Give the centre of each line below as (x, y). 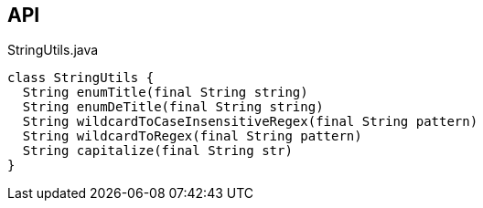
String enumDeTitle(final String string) (173, 107)
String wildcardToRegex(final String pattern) (192, 136)
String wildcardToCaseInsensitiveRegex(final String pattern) (250, 122)
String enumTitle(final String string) (165, 93)
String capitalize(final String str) (157, 151)
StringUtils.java (53, 50)
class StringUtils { (81, 78)
